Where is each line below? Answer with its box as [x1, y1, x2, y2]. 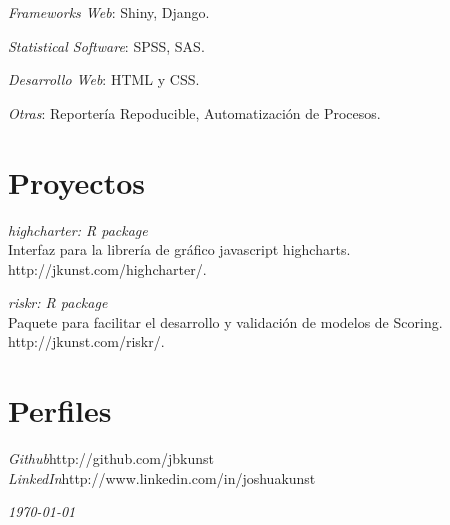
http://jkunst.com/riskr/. [8, 331, 165, 352]
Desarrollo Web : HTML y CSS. [8, 69, 200, 90]
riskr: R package [8, 292, 108, 313]
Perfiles [8, 390, 112, 431]
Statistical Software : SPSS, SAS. [8, 35, 205, 56]
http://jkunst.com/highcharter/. [8, 258, 207, 279]
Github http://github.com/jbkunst [8, 448, 214, 469]
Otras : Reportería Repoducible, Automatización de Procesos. [8, 102, 381, 123]
